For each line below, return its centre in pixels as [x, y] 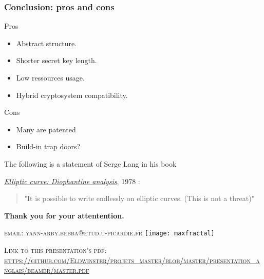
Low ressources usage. [50, 77]
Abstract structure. [46, 43]
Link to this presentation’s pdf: [55, 250]
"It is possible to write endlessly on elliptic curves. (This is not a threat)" [139, 198]
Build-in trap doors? [48, 146]
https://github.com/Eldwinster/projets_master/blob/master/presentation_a [132, 260]
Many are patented [46, 129]
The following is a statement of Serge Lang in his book [90, 163]
